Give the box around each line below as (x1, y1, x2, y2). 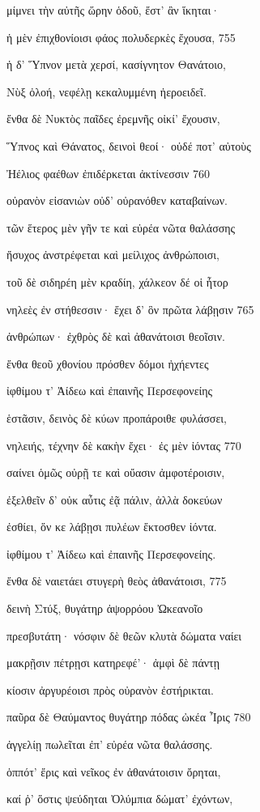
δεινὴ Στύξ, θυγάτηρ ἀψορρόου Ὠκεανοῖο (6, 600, 203, 617)
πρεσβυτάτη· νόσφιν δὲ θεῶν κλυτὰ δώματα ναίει (6, 627, 242, 644)
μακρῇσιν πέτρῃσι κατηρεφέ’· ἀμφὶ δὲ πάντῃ (6, 654, 220, 671)
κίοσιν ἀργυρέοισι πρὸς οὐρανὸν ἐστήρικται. (6, 681, 214, 698)
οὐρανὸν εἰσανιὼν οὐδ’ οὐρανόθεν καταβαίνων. (6, 192, 228, 209)
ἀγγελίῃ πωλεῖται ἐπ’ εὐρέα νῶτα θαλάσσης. (6, 736, 213, 753)
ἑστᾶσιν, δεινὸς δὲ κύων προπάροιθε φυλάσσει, (6, 409, 227, 426)
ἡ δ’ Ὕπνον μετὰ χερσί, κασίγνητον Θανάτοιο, (6, 56, 226, 73)
